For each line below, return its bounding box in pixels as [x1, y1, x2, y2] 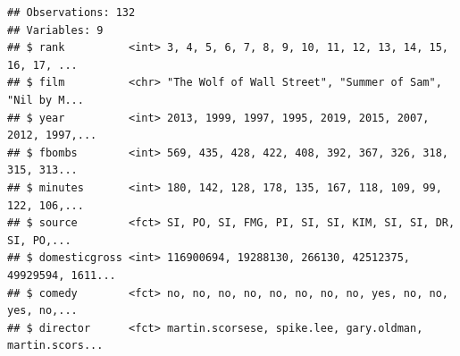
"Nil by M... [7, 93, 84, 106]
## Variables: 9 [7, 23, 104, 37]
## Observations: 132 [7, 6, 136, 19]
